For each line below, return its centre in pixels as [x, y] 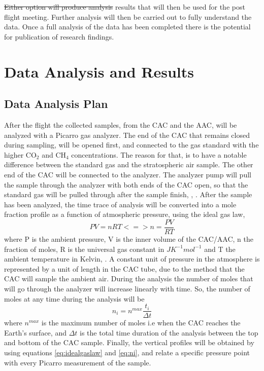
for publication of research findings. [59, 36]
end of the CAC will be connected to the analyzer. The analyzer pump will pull [128, 174]
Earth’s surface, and [35, 332]
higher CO [20, 154]
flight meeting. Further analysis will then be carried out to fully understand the [128, 16]
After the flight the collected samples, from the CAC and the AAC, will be [121, 124]
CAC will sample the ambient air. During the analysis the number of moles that [129, 279]
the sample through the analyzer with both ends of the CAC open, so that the [126, 184]
